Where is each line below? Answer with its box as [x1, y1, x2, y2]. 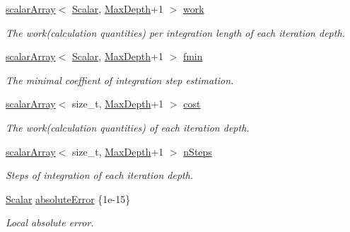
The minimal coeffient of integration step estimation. [6, 72, 234, 87]
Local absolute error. [6, 215, 94, 230]
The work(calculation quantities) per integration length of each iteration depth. [6, 25, 345, 40]
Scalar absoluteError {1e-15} [6, 191, 131, 206]
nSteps [183, 144, 212, 158]
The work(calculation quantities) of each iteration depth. [6, 120, 250, 134]
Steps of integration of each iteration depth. [6, 168, 194, 182]
